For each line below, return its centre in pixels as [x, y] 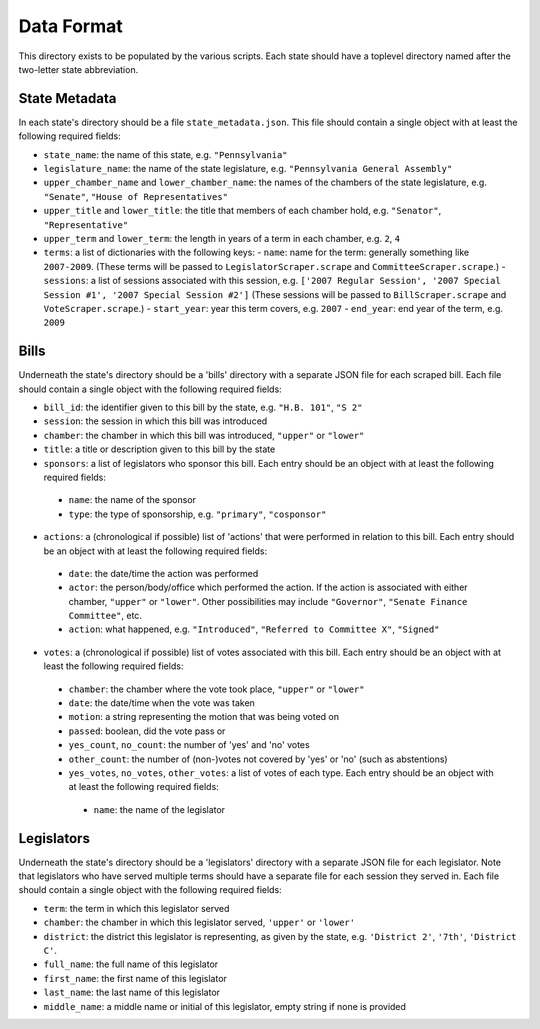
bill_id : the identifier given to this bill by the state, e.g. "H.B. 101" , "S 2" [203, 407]
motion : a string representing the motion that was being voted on [204, 717]
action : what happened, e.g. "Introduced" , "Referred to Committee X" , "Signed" [254, 629]
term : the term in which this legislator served [136, 908]
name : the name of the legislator [159, 809]
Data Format [71, 26]
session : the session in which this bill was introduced [155, 421]
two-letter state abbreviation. [78, 69]
